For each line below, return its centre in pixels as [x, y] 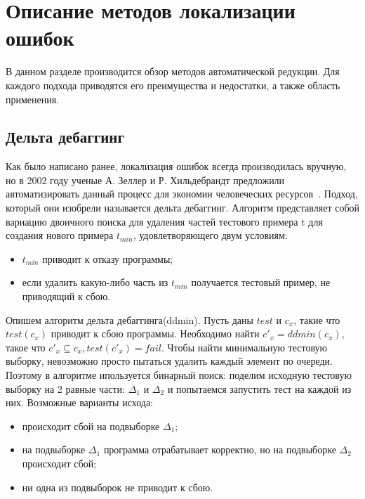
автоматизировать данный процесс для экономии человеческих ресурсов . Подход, [182, 194]
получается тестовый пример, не [261, 282]
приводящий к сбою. [66, 296]
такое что [26, 347]
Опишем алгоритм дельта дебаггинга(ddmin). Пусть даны [130, 319]
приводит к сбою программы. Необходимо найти [155, 333]
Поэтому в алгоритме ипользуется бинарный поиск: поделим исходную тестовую [179, 375]
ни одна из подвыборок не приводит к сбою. [118, 487]
